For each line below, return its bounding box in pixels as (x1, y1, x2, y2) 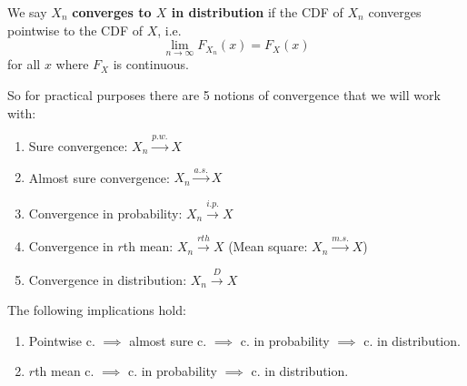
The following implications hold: (7, 300, 186, 320)
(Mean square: (228, 237, 308, 256)
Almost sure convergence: (28, 168, 170, 187)
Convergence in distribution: (28, 269, 187, 289)
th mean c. (35, 361, 94, 381)
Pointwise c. (28, 330, 95, 350)
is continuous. (113, 55, 190, 74)
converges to (72, 3, 152, 21)
